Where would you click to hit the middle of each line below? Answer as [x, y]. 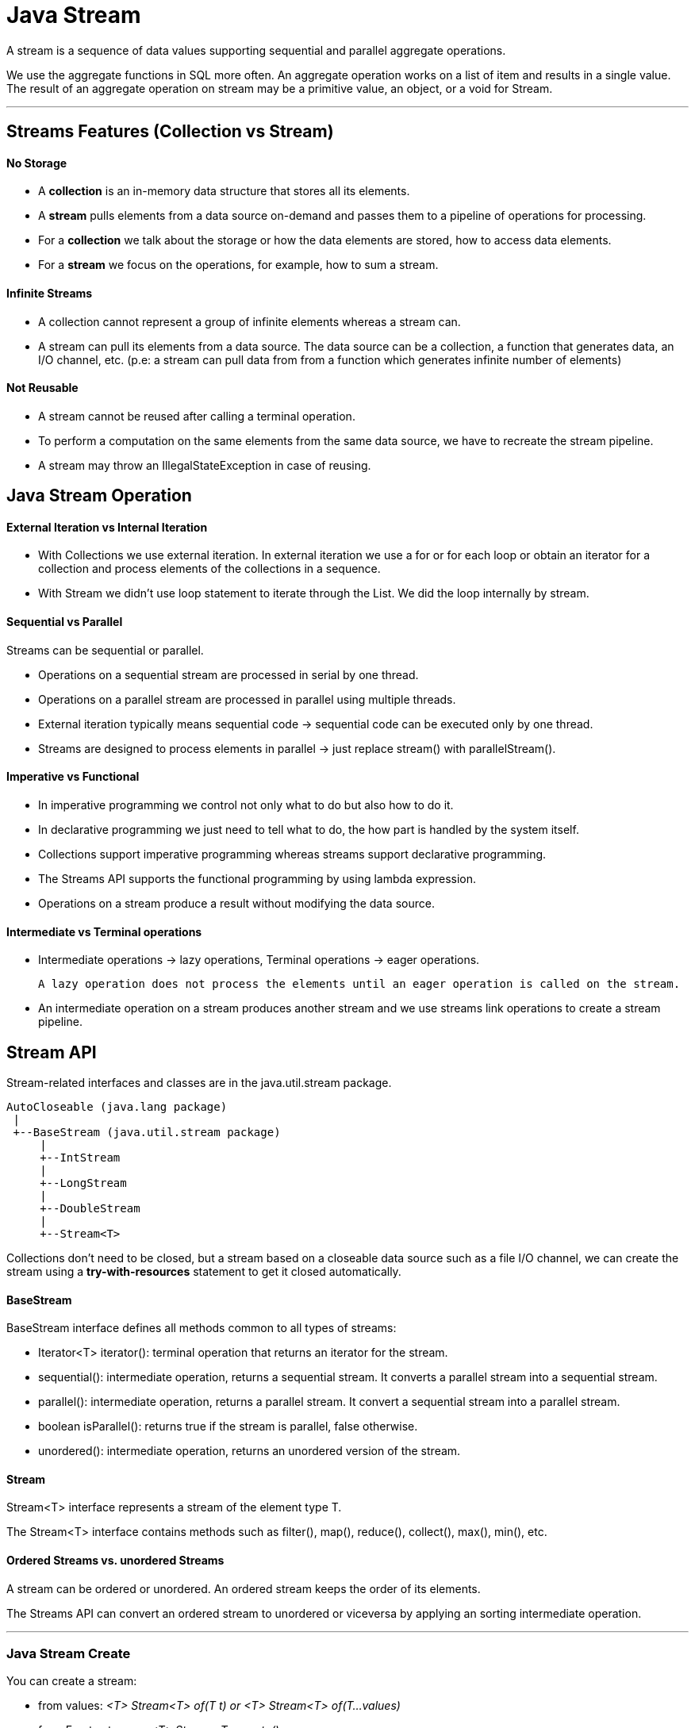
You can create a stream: [72, 1681]
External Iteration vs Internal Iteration [107, 527]
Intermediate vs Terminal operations [104, 931]
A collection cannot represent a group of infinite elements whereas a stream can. [250, 321]
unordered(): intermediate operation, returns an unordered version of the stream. [250, 1451]
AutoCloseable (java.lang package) [117, 1106]
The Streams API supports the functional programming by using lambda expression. [257, 878]
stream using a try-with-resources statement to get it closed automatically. [204, 1271]
